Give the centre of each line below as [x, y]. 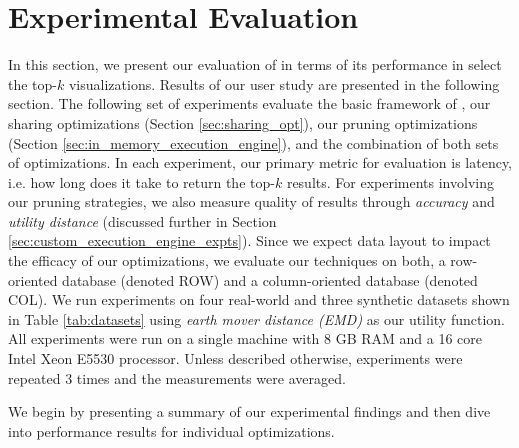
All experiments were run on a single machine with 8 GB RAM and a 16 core [245, 338]
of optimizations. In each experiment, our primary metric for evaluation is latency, [260, 162]
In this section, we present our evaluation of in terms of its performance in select [255, 64]
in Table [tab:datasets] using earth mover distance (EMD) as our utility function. [256, 318]
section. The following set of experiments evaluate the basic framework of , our [249, 103]
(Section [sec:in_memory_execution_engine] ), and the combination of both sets [253, 142]
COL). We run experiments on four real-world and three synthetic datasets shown [259, 299]
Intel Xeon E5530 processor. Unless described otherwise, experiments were [235, 358]
